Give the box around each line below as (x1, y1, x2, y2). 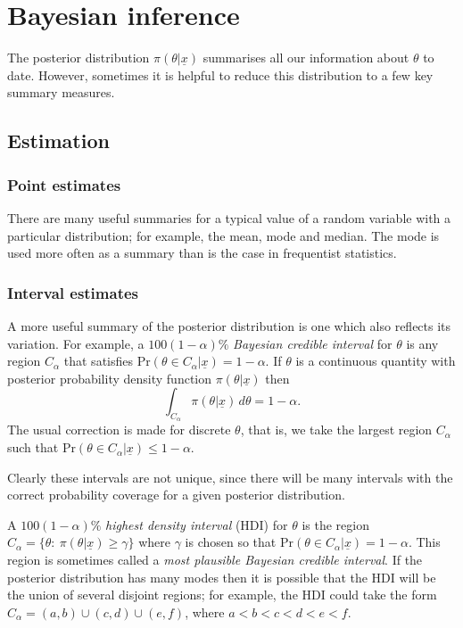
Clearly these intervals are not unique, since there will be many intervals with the (7, 467, 453, 486)
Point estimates (7, 173, 121, 195)
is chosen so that (185, 533, 277, 551)
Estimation (7, 127, 110, 154)
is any (406, 334, 439, 352)
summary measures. (7, 83, 115, 102)
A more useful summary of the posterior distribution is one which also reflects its (7, 316, 451, 335)
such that (7, 438, 59, 457)
